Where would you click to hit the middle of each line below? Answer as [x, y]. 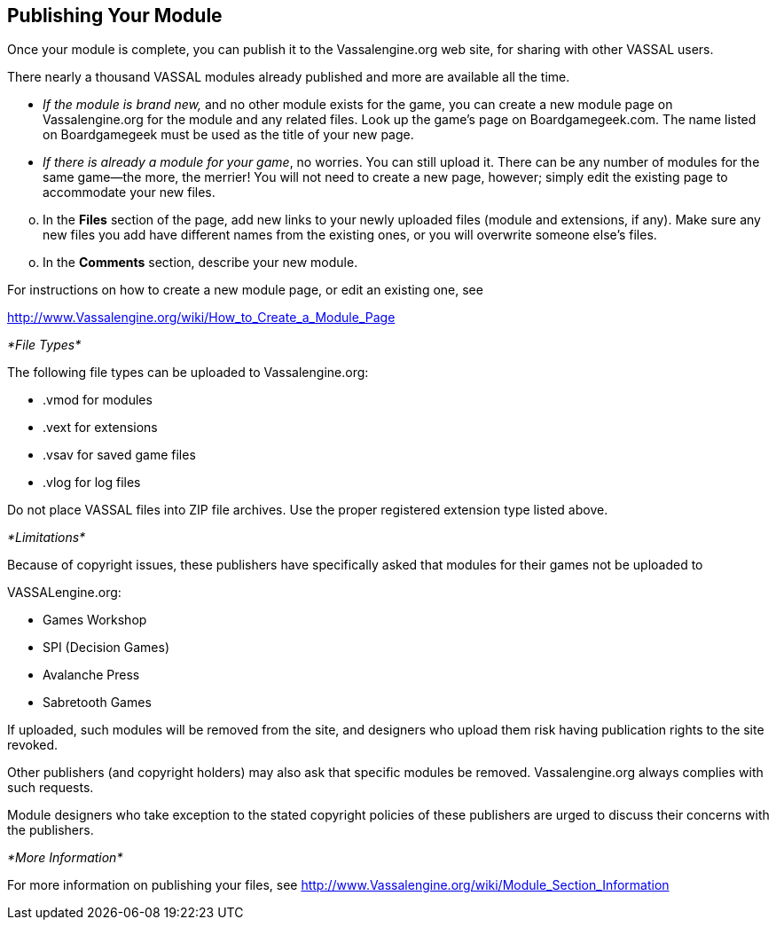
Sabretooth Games [97, 703]
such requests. [51, 788]
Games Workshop [95, 620]
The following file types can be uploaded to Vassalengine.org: [188, 373]
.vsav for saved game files [119, 455]
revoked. [33, 745]
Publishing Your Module [115, 16]
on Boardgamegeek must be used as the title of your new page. [228, 135]
